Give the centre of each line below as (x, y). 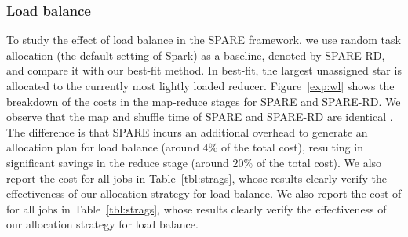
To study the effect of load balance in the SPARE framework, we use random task (204, 40)
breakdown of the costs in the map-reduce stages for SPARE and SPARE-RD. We (204, 101)
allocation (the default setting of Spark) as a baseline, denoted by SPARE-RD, (196, 55)
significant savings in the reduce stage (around (118, 162)
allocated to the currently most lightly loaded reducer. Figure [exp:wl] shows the (200, 86)
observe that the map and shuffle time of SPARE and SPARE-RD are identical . (200, 117)
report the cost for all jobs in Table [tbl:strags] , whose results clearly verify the (197, 178)
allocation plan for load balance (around (103, 147)
